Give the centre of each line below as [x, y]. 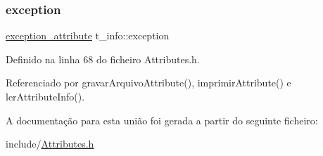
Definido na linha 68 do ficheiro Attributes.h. [103, 59]
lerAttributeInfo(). [45, 96]
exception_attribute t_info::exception [88, 35]
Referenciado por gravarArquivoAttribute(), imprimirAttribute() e [148, 83]
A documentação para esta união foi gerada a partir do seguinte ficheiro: [162, 120]
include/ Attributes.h [50, 144]
